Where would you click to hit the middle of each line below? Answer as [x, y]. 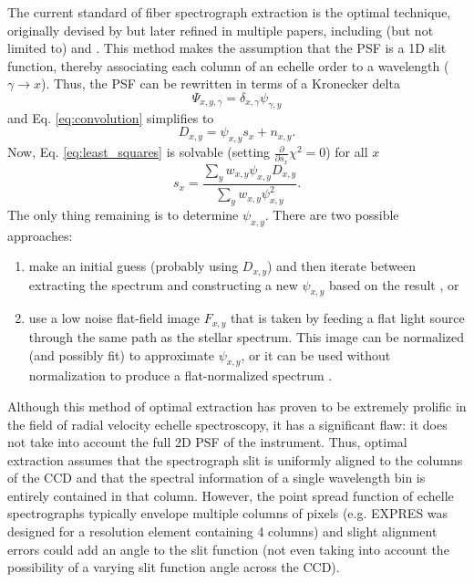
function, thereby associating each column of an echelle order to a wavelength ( [228, 65]
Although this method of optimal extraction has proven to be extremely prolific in [237, 406]
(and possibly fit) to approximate [122, 354]
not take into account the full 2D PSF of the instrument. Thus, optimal [207, 442]
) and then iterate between [341, 266]
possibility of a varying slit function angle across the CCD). [174, 567]
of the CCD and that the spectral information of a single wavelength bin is [216, 478]
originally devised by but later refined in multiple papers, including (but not [221, 30]
